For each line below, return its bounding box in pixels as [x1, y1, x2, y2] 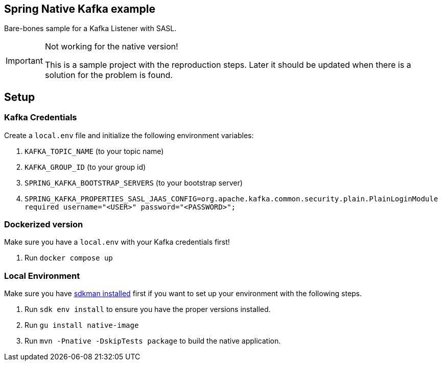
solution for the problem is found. [44, 70, 173, 81]
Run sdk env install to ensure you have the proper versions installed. [25, 305, 271, 314]
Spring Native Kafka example [4, 3, 155, 15]
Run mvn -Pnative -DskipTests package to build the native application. [25, 336, 281, 346]
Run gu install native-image [25, 321, 139, 330]
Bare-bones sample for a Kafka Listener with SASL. [4, 24, 177, 33]
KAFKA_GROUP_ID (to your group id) [25, 162, 146, 171]
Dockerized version [4, 219, 83, 230]
